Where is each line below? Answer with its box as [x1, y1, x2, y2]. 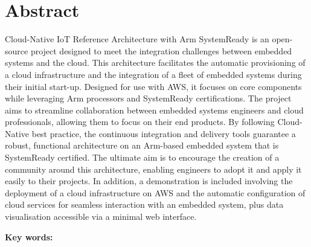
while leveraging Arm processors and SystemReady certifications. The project [5, 92, 292, 104]
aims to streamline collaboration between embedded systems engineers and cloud [5, 103, 304, 116]
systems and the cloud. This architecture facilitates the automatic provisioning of [5, 56, 306, 69]
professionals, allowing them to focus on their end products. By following [5, 115, 275, 128]
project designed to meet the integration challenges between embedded [30, 44, 292, 57]
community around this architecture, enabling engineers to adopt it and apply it [5, 162, 302, 175]
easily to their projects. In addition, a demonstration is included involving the [5, 175, 293, 187]
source [5, 44, 28, 57]
